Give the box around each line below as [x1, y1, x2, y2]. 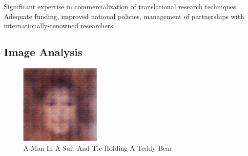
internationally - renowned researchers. [4, 20, 115, 31]
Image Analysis [4, 44, 83, 59]
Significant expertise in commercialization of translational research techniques [4, 1, 236, 11]
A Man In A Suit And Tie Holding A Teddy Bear [23, 142, 172, 153]
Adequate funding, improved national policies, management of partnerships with [4, 11, 244, 21]
